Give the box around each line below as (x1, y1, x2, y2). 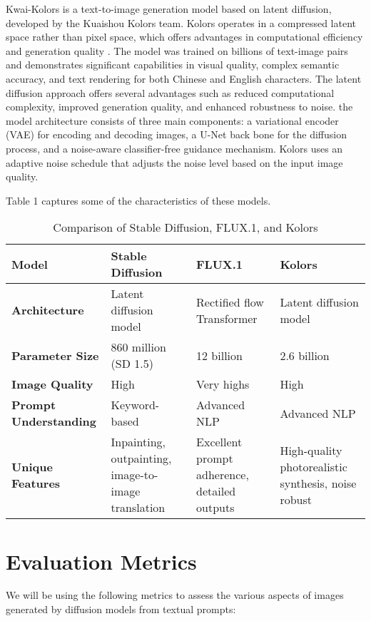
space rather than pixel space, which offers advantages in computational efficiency (6, 29, 363, 44)
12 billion (196, 347, 243, 364)
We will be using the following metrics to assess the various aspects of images (6, 587, 344, 602)
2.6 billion (280, 347, 330, 364)
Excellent (196, 433, 243, 451)
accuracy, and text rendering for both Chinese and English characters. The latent (6, 71, 362, 86)
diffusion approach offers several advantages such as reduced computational (6, 85, 335, 100)
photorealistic (280, 458, 347, 475)
